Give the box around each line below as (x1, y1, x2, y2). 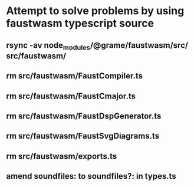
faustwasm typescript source (6, 17, 154, 30)
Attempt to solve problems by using (6, 4, 185, 18)
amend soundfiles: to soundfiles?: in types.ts (6, 171, 176, 181)
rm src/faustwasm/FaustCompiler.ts (6, 71, 143, 81)
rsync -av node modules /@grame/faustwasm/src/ (6, 40, 189, 51)
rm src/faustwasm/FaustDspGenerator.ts (6, 111, 162, 121)
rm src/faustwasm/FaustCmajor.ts (6, 91, 136, 101)
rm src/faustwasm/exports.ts (6, 151, 117, 161)
